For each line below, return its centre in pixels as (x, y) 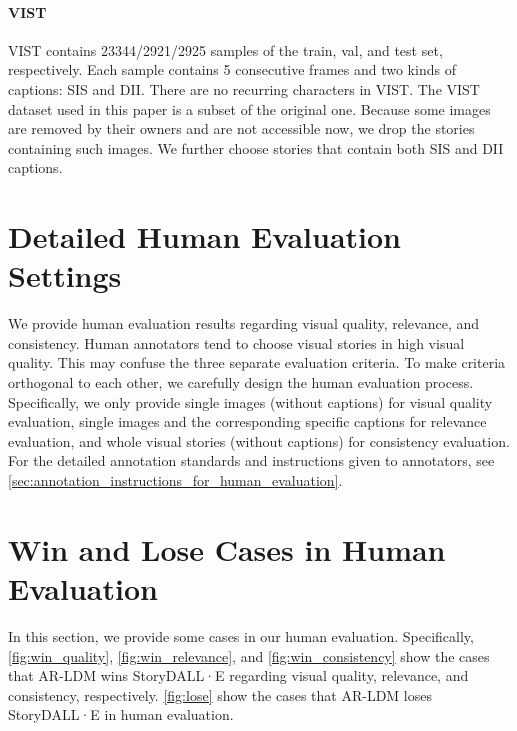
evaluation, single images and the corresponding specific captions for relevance (247, 421)
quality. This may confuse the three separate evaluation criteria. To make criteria (257, 362)
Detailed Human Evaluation (204, 236)
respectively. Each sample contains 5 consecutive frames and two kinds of (232, 69)
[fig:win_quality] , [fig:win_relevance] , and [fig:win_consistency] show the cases (249, 655)
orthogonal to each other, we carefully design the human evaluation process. (241, 382)
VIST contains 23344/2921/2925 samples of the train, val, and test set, (225, 49)
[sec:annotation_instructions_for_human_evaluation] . (175, 480)
